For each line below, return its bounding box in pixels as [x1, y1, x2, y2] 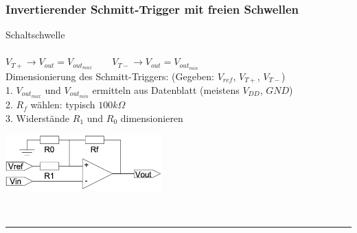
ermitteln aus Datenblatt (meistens [92, 82, 240, 97]
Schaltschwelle [5, 27, 65, 42]
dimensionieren [120, 110, 183, 125]
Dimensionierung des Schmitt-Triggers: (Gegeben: [5, 69, 214, 83]
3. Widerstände [5, 110, 70, 125]
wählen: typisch [30, 97, 95, 112]
